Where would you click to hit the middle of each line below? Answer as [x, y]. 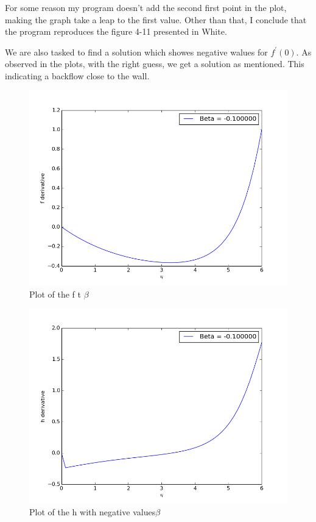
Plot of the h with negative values [93, 512]
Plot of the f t [55, 294]
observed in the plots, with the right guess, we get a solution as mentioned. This [155, 64]
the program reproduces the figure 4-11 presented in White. [116, 31]
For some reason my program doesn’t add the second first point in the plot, [146, 7]
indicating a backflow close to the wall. [77, 75]
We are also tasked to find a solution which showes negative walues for [136, 52]
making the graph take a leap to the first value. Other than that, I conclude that [156, 19]
